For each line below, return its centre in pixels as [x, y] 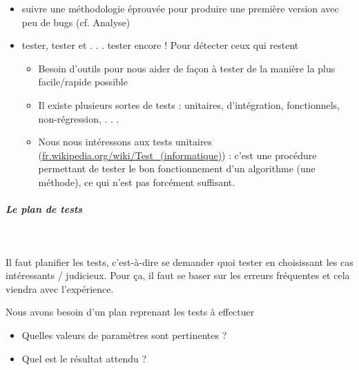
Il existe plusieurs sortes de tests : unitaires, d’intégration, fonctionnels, [189, 104]
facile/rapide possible [83, 82]
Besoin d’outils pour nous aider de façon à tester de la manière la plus [187, 68]
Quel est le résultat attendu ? [84, 358]
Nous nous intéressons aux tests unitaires [125, 142]
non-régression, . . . [79, 118]
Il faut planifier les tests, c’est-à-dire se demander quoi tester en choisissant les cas [179, 261]
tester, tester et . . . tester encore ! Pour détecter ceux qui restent [160, 45]
